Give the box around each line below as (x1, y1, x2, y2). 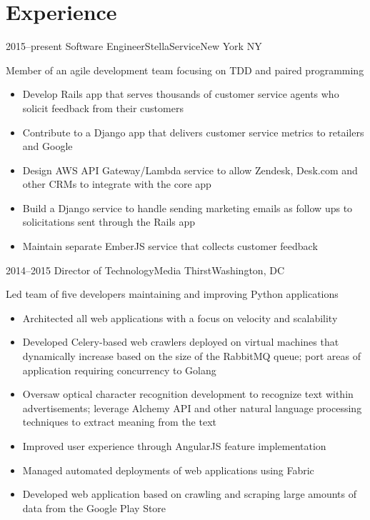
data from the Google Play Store (22, 500, 166, 515)
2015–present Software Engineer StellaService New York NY (6, 39, 262, 54)
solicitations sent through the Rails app (22, 214, 196, 229)
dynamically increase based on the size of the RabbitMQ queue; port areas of (22, 349, 361, 364)
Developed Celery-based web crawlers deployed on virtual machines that (22, 334, 339, 349)
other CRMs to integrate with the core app (22, 176, 211, 191)
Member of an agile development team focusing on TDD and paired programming (6, 62, 364, 77)
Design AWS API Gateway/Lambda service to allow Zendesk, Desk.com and (22, 162, 358, 177)
